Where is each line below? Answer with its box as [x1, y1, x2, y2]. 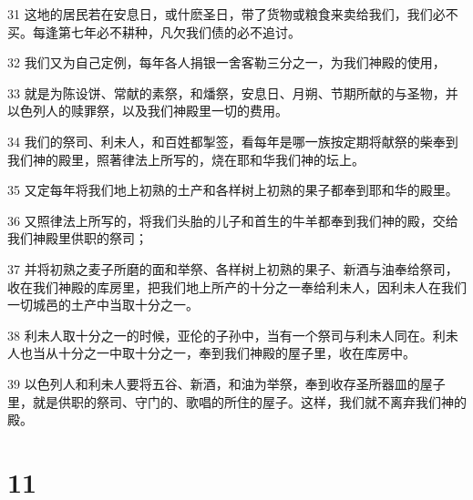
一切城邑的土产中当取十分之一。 [7, 295, 199, 314]
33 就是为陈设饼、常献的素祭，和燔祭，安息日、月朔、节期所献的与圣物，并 [7, 83, 458, 102]
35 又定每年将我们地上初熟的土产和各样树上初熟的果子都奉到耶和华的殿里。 [7, 180, 458, 199]
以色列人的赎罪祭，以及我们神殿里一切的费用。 [7, 101, 288, 120]
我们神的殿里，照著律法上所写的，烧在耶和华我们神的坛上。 [7, 149, 365, 168]
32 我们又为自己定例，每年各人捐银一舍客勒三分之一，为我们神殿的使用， [7, 53, 446, 72]
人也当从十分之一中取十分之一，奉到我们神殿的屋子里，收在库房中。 [7, 343, 416, 362]
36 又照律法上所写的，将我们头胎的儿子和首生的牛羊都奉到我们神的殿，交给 [7, 210, 458, 230]
